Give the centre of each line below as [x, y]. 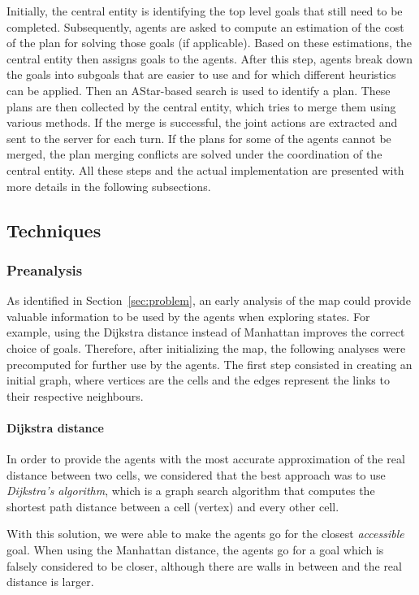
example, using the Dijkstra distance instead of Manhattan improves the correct [206, 332]
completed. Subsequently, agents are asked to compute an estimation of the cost [205, 26]
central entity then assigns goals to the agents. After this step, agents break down [210, 58]
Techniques [54, 230]
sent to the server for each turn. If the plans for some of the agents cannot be [199, 138]
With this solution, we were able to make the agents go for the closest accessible [205, 534]
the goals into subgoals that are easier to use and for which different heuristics [201, 74]
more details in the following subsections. [109, 186]
